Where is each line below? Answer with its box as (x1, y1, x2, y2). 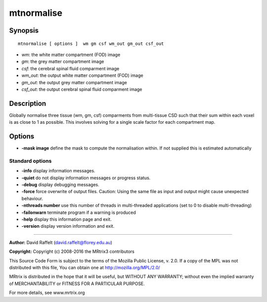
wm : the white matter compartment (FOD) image (21, 51, 121, 57)
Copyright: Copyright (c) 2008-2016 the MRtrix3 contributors (9, 249, 134, 254)
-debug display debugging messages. (21, 182, 100, 188)
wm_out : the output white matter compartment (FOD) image (21, 72, 143, 79)
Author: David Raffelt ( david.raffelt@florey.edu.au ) (9, 239, 112, 245)
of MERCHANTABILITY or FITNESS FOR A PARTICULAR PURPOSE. (9, 280, 145, 287)
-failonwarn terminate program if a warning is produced (21, 209, 136, 215)
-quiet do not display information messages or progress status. (21, 175, 151, 181)
